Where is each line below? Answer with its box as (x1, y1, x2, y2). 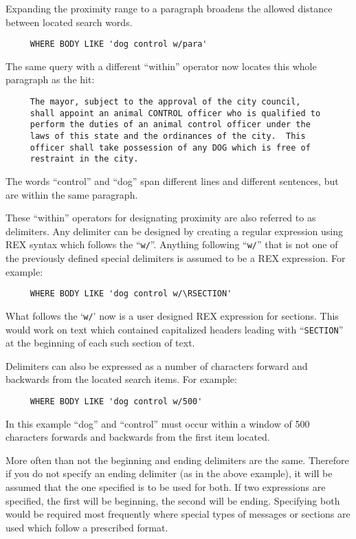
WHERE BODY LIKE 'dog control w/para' (30, 39, 208, 49)
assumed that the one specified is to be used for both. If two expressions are (5, 479, 326, 494)
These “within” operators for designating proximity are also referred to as (5, 210, 316, 225)
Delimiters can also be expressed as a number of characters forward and (5, 358, 308, 373)
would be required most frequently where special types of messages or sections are (5, 507, 351, 521)
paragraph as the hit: (5, 72, 95, 87)
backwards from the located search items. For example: (5, 372, 237, 386)
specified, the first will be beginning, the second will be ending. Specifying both (5, 493, 340, 507)
